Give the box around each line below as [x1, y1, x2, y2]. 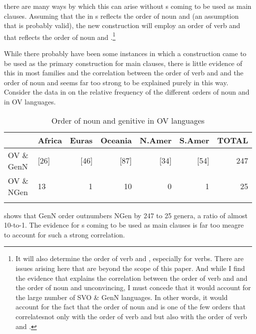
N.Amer [139, 134, 172, 146]
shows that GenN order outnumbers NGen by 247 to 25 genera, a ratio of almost [4, 210, 248, 220]
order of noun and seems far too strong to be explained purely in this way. [4, 77, 228, 87]
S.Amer [179, 134, 210, 146]
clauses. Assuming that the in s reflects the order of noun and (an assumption [4, 10, 239, 21]
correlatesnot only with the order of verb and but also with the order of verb [15, 311, 247, 321]
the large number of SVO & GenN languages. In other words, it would [15, 292, 228, 302]
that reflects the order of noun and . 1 [4, 30, 116, 42]
